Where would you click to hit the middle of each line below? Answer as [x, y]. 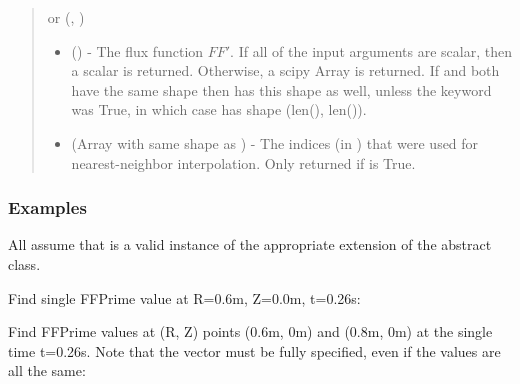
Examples [47, 207]
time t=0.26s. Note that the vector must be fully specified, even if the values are [254, 350]
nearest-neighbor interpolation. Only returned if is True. [243, 162]
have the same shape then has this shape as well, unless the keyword [281, 89]
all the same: [47, 370]
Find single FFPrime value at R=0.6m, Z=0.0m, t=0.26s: [184, 297]
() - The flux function [137, 50]
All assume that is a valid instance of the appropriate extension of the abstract [250, 244]
